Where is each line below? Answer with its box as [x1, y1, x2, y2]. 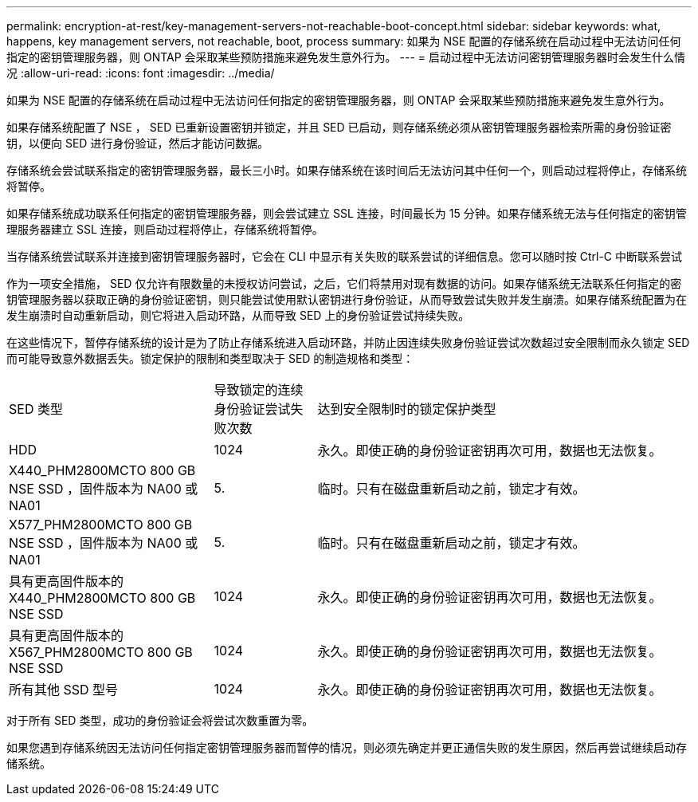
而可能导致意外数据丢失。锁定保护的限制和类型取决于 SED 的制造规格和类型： [6, 352, 414, 365]
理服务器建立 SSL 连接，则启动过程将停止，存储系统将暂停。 [6, 222, 324, 236]
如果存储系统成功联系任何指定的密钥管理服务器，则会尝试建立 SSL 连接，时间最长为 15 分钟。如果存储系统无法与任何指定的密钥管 [6, 206, 687, 220]
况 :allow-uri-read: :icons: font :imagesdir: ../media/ [6, 66, 275, 80]
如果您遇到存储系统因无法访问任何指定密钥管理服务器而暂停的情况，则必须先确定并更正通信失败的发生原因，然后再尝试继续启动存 [6, 741, 687, 754]
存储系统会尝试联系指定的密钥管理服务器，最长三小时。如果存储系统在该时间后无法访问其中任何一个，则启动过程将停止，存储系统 [6, 163, 687, 177]
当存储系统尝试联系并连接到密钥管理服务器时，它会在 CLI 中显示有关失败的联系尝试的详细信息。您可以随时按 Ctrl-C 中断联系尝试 [6, 250, 683, 263]
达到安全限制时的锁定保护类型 [317, 401, 496, 417]
